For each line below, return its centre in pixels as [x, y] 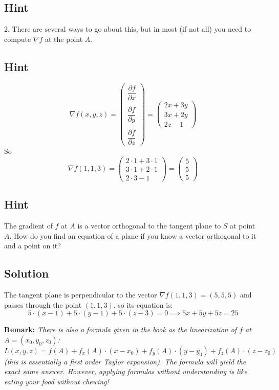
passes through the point [43, 304]
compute [18, 39]
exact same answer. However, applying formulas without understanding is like [126, 371]
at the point [64, 39]
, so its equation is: [143, 304]
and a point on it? [33, 246]
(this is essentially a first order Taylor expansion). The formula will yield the [125, 361]
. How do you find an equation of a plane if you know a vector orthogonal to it [133, 235]
